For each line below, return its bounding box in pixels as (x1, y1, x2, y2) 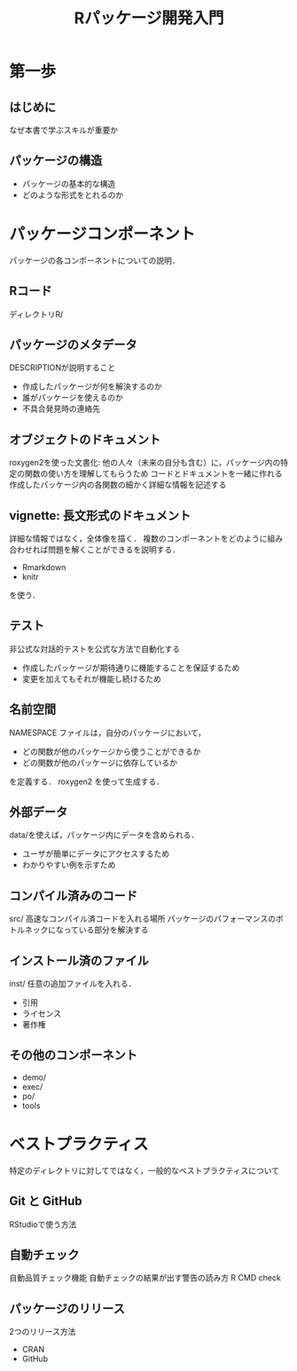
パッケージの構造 (9, 153, 103, 169)
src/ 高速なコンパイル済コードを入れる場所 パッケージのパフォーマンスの (9, 914, 277, 924)
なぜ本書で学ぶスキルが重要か (9, 125, 118, 135)
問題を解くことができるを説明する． (47, 544, 180, 555)
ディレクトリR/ (9, 308, 64, 320)
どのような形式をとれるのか (21, 189, 124, 200)
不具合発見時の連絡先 (21, 403, 100, 414)
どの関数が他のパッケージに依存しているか (21, 757, 178, 768)
